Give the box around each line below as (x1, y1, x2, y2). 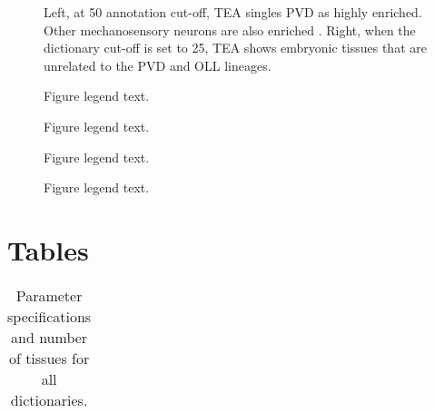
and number (11, 326, 88, 348)
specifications (7, 305, 92, 327)
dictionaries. (10, 388, 88, 410)
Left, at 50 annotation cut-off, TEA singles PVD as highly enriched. (44, 3, 422, 21)
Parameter (15, 284, 83, 306)
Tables (7, 231, 89, 268)
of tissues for (8, 347, 90, 369)
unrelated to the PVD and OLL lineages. (44, 55, 271, 74)
